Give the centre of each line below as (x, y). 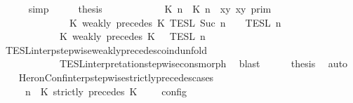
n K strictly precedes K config (106, 91)
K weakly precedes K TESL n (132, 36)
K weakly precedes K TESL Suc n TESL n (175, 22)
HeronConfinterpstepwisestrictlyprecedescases (116, 77)
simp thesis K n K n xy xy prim (150, 8)
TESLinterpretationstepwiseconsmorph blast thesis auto (204, 63)
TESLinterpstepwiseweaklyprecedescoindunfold (106, 49)
